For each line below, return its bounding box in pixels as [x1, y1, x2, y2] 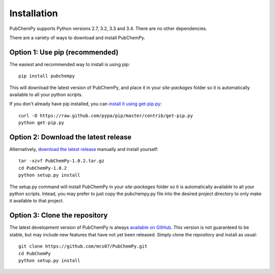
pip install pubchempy [18, 73, 75, 79]
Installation [9, 8, 58, 19]
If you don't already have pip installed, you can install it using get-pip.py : [9, 101, 162, 107]
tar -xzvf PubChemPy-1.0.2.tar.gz [18, 158, 104, 164]
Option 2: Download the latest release [9, 133, 132, 141]
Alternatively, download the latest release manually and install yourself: [9, 146, 159, 153]
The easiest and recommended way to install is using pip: [9, 61, 130, 67]
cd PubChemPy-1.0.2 [18, 165, 67, 171]
